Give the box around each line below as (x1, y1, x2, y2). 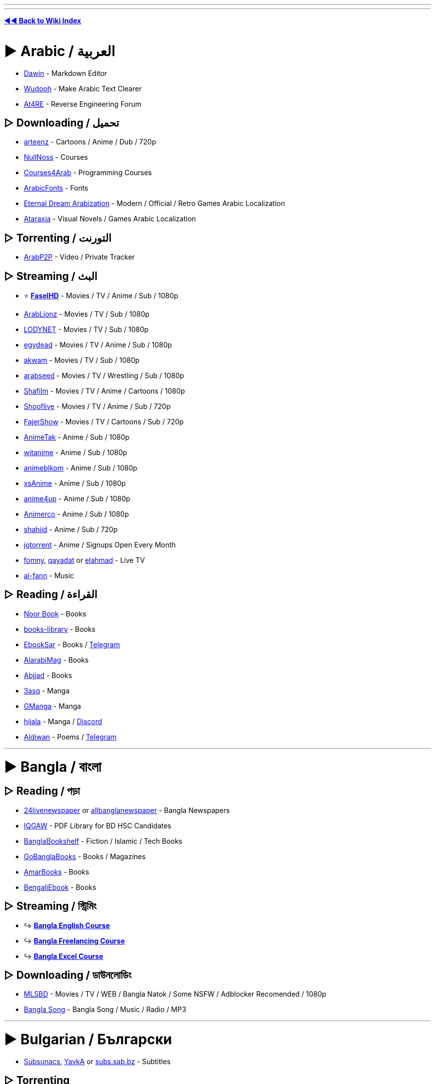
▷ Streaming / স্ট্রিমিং (4, 900, 97, 913)
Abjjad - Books (24, 671, 72, 679)
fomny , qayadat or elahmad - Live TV (24, 556, 145, 565)
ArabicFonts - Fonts (24, 184, 88, 193)
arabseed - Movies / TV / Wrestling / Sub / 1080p (24, 371, 184, 380)
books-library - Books (24, 624, 96, 633)
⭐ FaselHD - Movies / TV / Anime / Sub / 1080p (24, 291, 178, 300)
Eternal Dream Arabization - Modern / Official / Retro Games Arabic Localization (24, 199, 285, 208)
